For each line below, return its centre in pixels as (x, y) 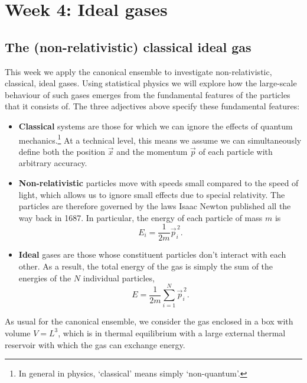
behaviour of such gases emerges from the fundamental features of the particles (148, 94)
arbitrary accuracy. (53, 163)
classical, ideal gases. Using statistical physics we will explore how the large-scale (151, 83)
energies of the (45, 277)
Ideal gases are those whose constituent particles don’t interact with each (152, 254)
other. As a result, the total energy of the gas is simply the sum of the (146, 266)
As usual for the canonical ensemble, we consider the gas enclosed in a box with (149, 321)
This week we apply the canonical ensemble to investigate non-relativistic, (138, 71)
